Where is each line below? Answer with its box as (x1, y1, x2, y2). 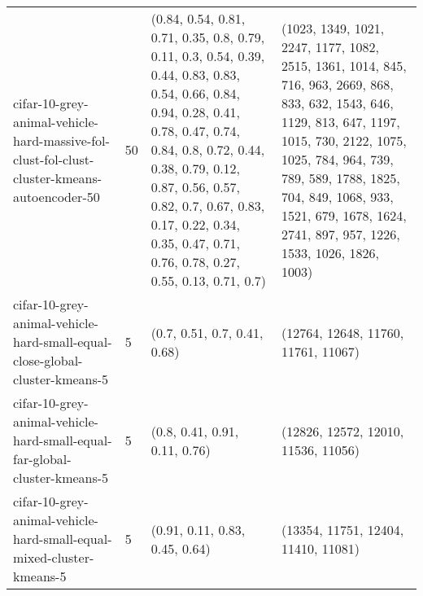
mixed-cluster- (13, 548, 94, 567)
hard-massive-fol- (13, 130, 110, 150)
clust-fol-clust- (13, 149, 94, 169)
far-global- (13, 449, 72, 468)
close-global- (13, 351, 83, 370)
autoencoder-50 (13, 186, 100, 206)
